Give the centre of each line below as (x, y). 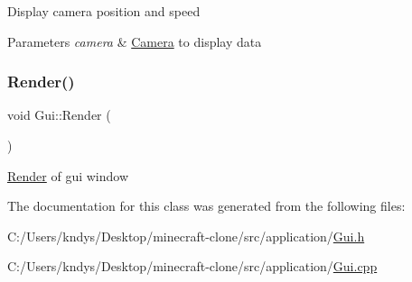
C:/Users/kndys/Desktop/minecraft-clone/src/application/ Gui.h (186, 236)
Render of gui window (68, 175)
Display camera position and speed (104, 11)
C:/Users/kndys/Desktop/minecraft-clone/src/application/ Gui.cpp (192, 266)
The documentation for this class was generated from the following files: (206, 206)
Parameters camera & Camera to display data (135, 41)
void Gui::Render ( (59, 115)
